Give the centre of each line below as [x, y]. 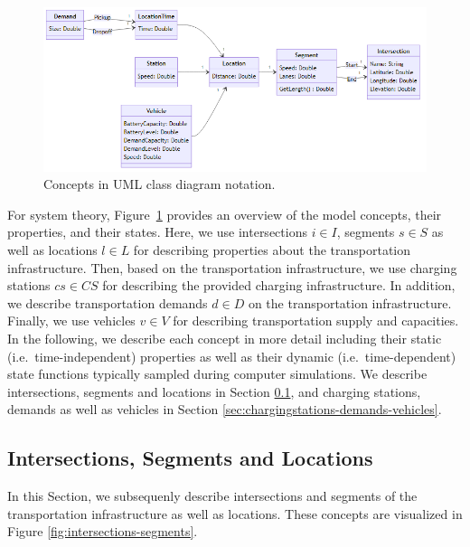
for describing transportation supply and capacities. [316, 321]
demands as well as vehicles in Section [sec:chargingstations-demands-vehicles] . [225, 409]
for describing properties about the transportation [272, 250]
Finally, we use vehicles [71, 321]
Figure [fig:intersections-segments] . [103, 531]
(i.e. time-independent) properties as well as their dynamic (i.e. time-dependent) [232, 356]
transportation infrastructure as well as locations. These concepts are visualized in [235, 513]
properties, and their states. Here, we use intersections [157, 232]
